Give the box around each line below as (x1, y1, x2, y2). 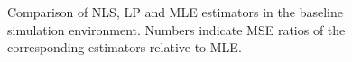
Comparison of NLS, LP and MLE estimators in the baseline (7, 3, 343, 21)
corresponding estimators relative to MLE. (7, 38, 242, 57)
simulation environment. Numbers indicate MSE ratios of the (7, 20, 346, 39)
